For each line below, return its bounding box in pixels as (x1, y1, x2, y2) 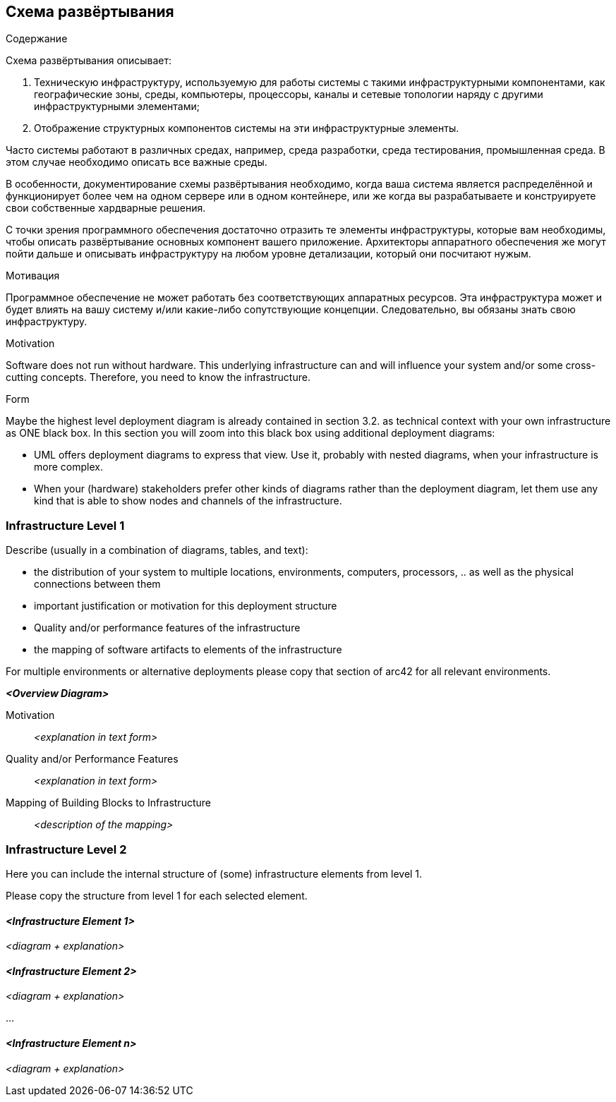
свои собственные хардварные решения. (6, 202, 206, 214)
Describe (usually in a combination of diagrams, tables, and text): (6, 544, 308, 557)
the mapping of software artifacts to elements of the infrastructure (34, 643, 342, 656)
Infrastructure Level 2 (6, 842, 127, 856)
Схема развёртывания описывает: (6, 54, 172, 67)
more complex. (34, 461, 103, 473)
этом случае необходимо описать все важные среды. (6, 156, 267, 169)
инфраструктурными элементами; (34, 100, 200, 113)
